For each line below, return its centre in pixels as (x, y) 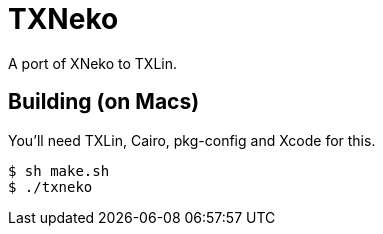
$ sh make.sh (59, 170)
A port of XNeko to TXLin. (93, 63)
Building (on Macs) (104, 102)
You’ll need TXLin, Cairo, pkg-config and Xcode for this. (192, 140)
